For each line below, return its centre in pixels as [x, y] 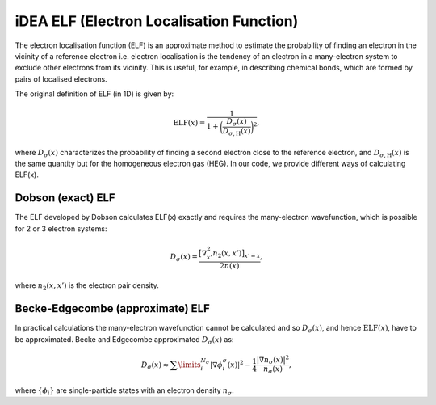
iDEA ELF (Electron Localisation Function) [157, 21]
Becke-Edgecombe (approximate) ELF [112, 308]
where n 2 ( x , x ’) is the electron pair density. [87, 287]
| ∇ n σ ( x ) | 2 [273, 360]
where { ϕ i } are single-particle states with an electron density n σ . [124, 391]
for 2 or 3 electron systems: [61, 228]
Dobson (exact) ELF [65, 198]
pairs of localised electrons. [61, 79]
